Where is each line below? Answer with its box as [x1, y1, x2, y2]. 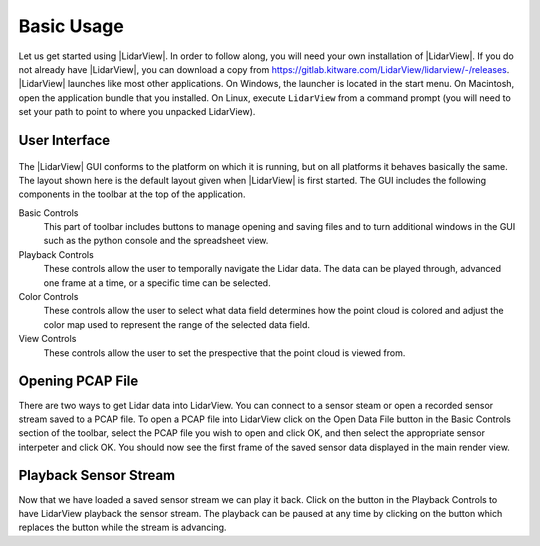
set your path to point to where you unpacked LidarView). [18, 106, 256, 118]
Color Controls [18, 291, 79, 303]
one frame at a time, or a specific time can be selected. [43, 276, 271, 289]
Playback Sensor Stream [18, 467, 176, 484]
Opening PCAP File [18, 373, 139, 390]
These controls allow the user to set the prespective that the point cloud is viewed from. [43, 346, 406, 359]
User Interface [18, 131, 111, 149]
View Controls [18, 333, 77, 345]
